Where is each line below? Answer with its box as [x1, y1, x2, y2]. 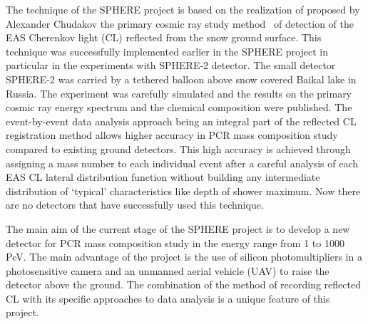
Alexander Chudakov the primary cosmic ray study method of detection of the [6, 16, 354, 31]
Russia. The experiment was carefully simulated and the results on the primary [6, 85, 352, 100]
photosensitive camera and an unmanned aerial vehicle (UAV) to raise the [6, 263, 329, 278]
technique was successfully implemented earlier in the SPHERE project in [6, 43, 328, 58]
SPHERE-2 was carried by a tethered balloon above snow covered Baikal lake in [6, 71, 357, 86]
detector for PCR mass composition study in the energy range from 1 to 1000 [6, 235, 344, 250]
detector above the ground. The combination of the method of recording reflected [6, 277, 361, 292]
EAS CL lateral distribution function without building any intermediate [6, 169, 320, 184]
